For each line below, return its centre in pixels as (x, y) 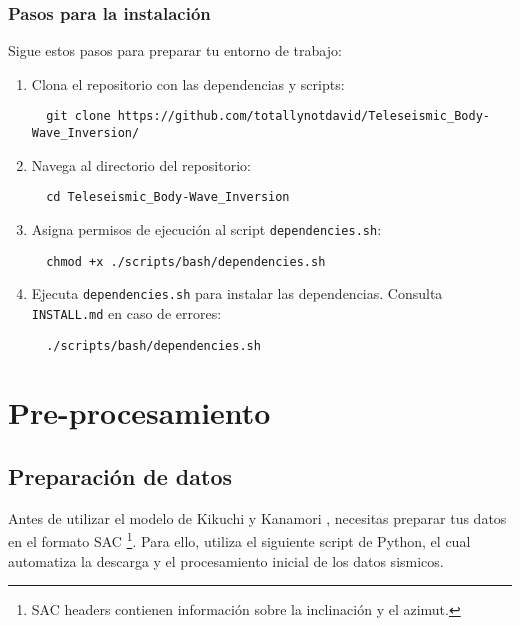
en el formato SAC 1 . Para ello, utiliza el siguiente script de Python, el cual (239, 540)
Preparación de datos (120, 476)
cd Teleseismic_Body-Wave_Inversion (168, 197)
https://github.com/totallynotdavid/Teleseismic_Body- (303, 116)
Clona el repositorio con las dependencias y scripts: (188, 83)
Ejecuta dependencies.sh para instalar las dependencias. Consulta (237, 293)
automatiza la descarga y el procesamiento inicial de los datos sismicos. (226, 560)
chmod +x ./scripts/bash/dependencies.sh (186, 261)
